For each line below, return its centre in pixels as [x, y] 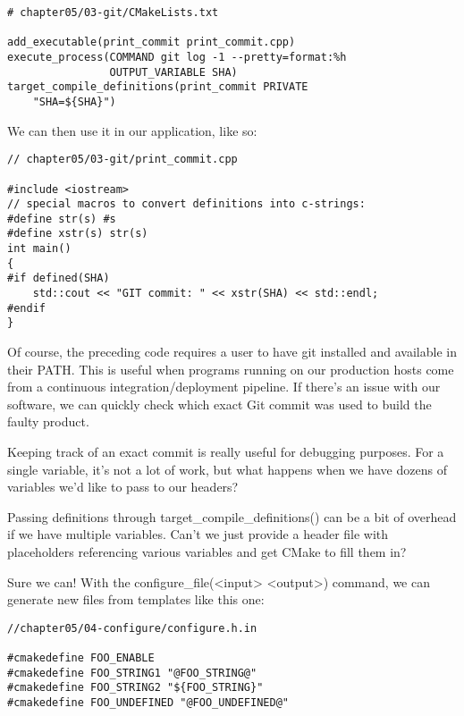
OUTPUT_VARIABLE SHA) [173, 72]
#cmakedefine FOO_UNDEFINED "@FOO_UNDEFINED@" [148, 703]
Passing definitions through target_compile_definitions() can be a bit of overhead [232, 516]
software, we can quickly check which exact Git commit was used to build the [219, 404]
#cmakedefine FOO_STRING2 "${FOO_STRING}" [135, 688]
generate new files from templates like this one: [136, 599]
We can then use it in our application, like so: [132, 130]
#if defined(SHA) [59, 278]
